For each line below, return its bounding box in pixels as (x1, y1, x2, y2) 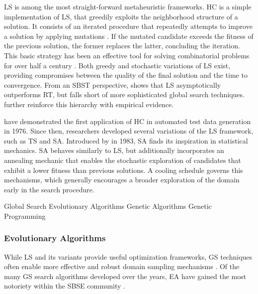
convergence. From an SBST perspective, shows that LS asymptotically (4, 79, 221, 90)
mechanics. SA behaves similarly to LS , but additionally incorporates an (4, 145, 224, 155)
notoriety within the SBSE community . (4, 281, 125, 291)
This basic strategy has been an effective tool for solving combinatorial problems (4, 50, 250, 60)
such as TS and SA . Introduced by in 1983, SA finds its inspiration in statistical (4, 135, 248, 146)
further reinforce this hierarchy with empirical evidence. (4, 99, 174, 109)
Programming (4, 210, 46, 221)
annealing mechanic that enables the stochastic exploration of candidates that (4, 154, 241, 165)
